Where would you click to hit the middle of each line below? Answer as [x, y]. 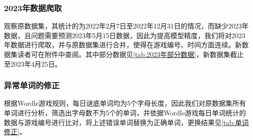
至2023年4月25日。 [33, 63]
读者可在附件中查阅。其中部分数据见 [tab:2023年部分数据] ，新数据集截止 [130, 54]
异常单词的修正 [32, 85]
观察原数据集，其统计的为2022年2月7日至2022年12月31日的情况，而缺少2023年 [126, 26]
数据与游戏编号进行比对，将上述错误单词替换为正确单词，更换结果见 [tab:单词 [126, 122]
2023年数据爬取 [33, 7]
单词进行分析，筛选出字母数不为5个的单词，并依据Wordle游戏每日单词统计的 [125, 112]
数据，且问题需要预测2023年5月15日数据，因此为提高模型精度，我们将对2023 [125, 35]
